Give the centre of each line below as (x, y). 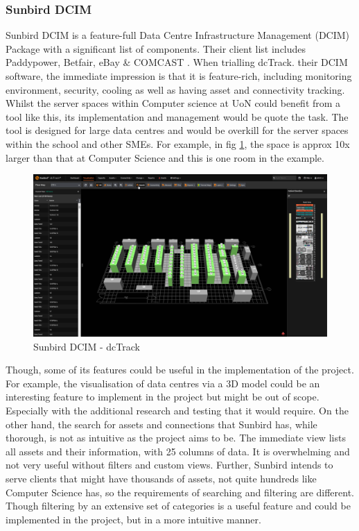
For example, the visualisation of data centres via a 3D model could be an (163, 383)
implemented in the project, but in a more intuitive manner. (133, 519)
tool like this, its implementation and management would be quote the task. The (177, 116)
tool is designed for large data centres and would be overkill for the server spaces (177, 130)
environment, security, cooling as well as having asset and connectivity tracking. (175, 89)
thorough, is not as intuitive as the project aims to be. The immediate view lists (176, 438)
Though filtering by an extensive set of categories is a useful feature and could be (178, 506)
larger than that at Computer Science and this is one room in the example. (165, 157)
